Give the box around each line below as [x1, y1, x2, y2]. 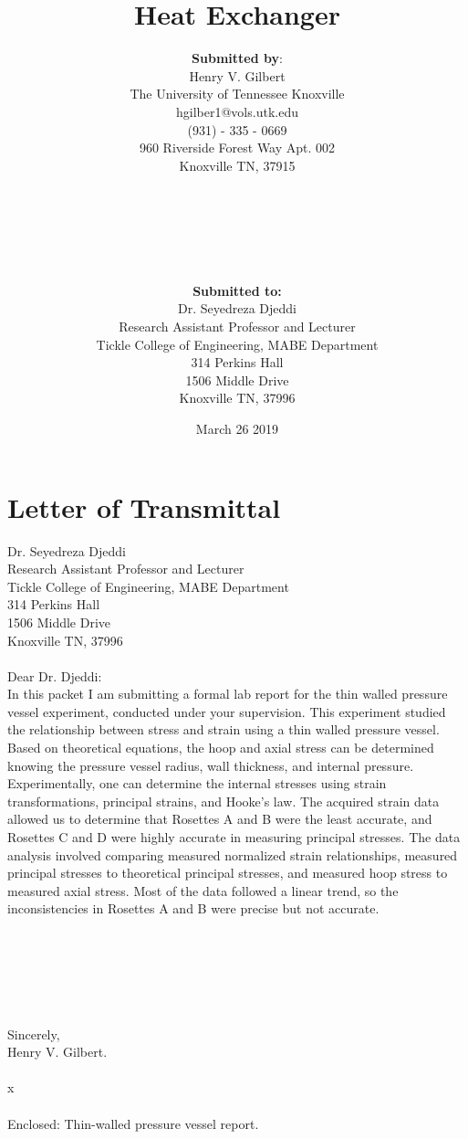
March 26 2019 [195, 419, 279, 438]
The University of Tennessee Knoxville [130, 84, 345, 103]
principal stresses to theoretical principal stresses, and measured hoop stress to [7, 863, 448, 882]
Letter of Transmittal [7, 488, 281, 525]
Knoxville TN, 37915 [179, 155, 296, 174]
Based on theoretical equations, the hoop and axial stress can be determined [7, 738, 434, 757]
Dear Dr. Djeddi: [7, 666, 102, 685]
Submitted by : [192, 48, 283, 68]
